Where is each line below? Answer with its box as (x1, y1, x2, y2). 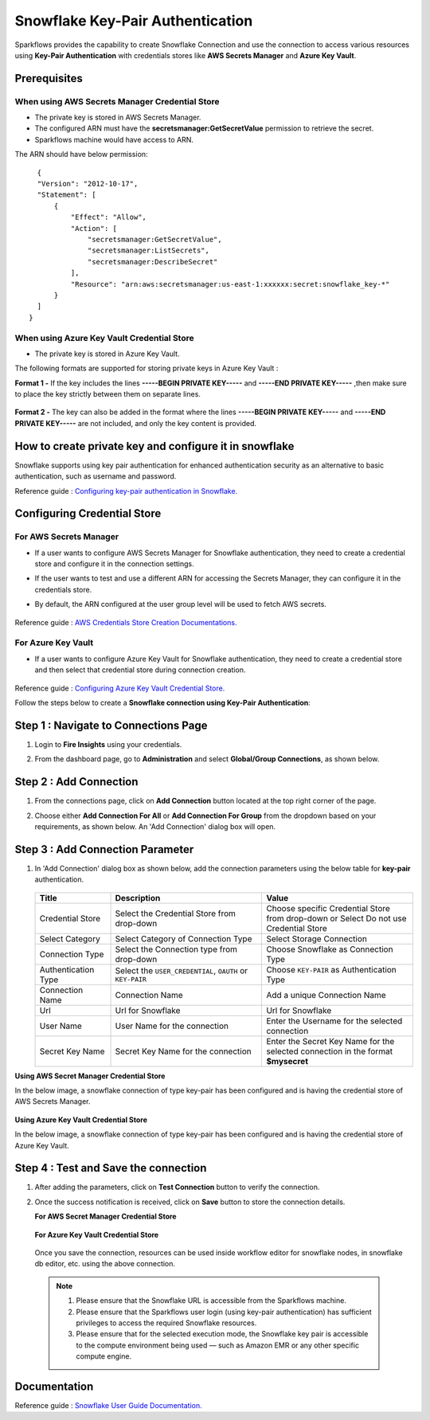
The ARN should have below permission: (14, 150, 148, 159)
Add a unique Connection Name (266, 989, 386, 1000)
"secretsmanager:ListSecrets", (88, 246, 210, 255)
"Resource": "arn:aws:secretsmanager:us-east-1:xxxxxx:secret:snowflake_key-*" (70, 280, 390, 288)
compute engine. (76, 1352, 131, 1361)
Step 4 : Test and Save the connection (14, 1161, 207, 1175)
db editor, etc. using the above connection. (34, 1259, 175, 1269)
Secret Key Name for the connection (115, 1046, 252, 1057)
